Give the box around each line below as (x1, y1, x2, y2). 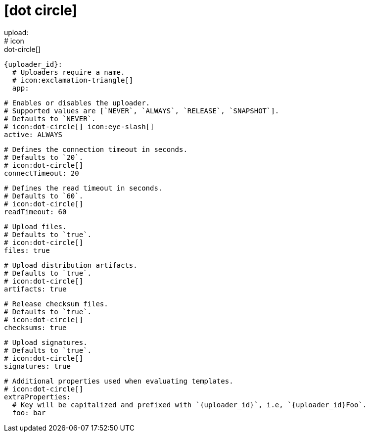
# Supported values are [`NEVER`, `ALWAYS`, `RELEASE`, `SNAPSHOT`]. (4, 106, 279, 115)
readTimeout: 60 (4, 207, 67, 216)
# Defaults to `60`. (4, 192, 84, 200)
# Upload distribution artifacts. (4, 261, 138, 269)
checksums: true (4, 323, 67, 332)
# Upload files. (4, 222, 67, 231)
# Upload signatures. (4, 338, 88, 346)
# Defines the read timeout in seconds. (4, 184, 163, 192)
